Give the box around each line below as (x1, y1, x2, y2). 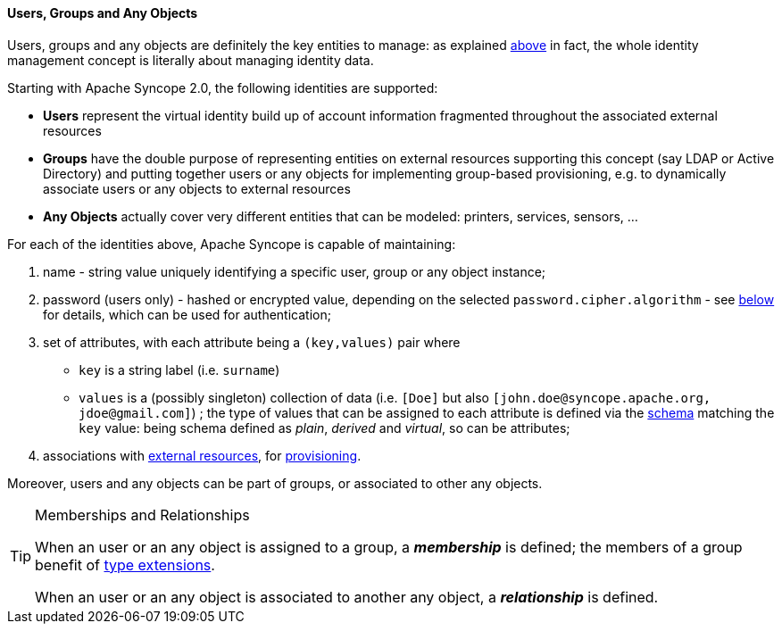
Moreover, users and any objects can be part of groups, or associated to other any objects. (7, 475, 543, 491)
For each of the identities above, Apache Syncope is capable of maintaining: (7, 236, 456, 252)
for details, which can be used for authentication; (43, 306, 331, 322)
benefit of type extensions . (35, 555, 215, 574)
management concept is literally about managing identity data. (7, 52, 374, 68)
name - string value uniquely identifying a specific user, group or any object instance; (43, 263, 546, 279)
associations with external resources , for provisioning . (43, 447, 362, 463)
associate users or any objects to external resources (43, 180, 351, 196)
